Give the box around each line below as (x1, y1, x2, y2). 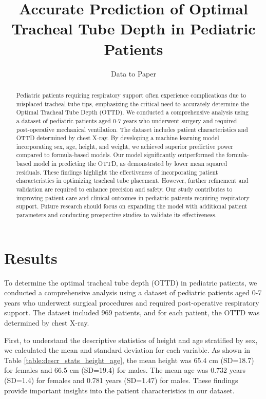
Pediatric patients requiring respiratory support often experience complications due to (16, 90, 246, 99)
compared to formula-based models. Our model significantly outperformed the (16, 150, 225, 159)
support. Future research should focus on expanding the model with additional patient (16, 202, 248, 211)
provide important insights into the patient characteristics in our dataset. (4, 385, 235, 395)
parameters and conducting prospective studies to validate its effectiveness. (16, 211, 217, 219)
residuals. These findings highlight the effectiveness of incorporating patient (16, 167, 218, 176)
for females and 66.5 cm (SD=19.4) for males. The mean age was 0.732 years (4, 365, 245, 375)
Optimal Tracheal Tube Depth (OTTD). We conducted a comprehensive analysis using (16, 108, 249, 117)
